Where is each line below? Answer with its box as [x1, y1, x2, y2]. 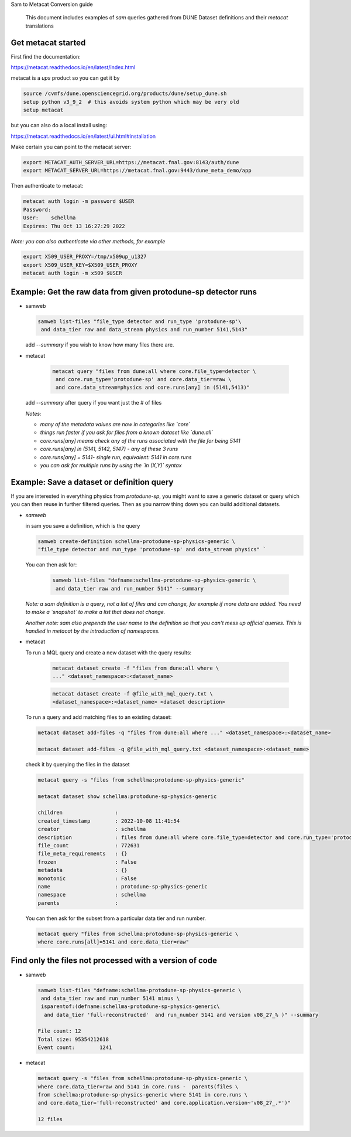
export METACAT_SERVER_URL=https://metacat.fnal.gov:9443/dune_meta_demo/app [23, 167, 252, 174]
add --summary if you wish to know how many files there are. [25, 341, 174, 348]
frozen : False [37, 858, 137, 865]
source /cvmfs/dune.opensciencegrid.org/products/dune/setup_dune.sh [23, 90, 227, 97]
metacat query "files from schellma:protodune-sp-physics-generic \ [37, 930, 239, 937]
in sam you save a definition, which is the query [25, 522, 140, 530]
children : [37, 809, 118, 816]
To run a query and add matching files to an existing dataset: [25, 714, 172, 721]
